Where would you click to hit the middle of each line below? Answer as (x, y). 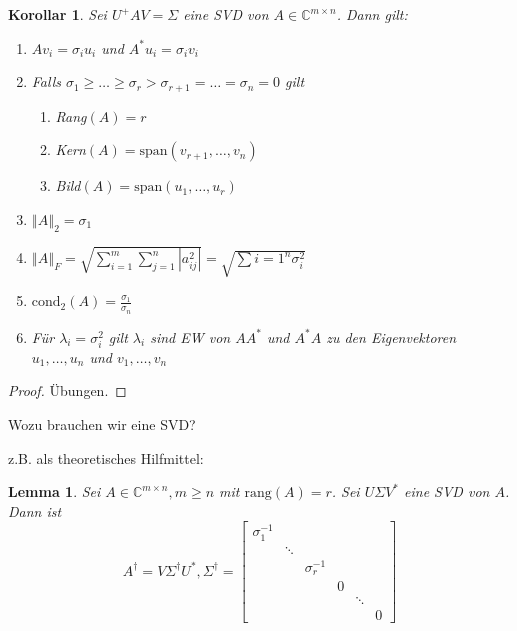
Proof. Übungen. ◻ (67, 390)
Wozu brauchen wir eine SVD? (102, 423)
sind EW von (190, 336)
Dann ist (35, 510)
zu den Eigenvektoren (391, 336)
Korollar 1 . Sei (57, 14)
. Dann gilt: (372, 14)
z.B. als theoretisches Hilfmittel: (106, 457)
